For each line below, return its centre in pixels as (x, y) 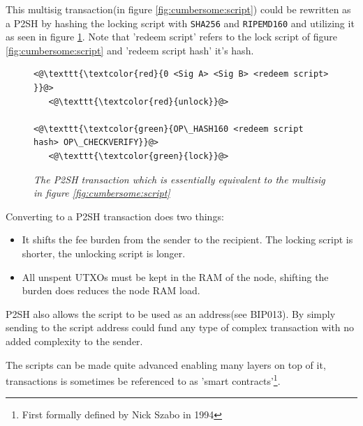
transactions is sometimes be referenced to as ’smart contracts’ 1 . (143, 380)
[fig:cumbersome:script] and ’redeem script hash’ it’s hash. (130, 50)
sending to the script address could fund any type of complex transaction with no (180, 327)
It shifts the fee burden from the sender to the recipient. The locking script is (187, 239)
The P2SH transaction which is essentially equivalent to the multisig (179, 179)
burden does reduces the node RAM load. (111, 290)
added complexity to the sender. (74, 341)
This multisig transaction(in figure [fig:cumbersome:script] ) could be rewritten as (178, 9)
